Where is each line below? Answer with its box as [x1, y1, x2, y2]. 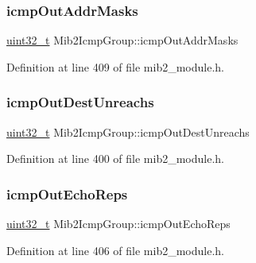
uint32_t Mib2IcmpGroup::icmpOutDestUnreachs [6, 123, 250, 140]
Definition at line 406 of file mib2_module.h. [6, 242, 225, 258]
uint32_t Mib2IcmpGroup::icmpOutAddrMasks [6, 32, 239, 48]
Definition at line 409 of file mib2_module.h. [6, 58, 225, 75]
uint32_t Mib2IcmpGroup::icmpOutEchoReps [6, 215, 231, 232]
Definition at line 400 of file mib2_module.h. [6, 150, 225, 167]
